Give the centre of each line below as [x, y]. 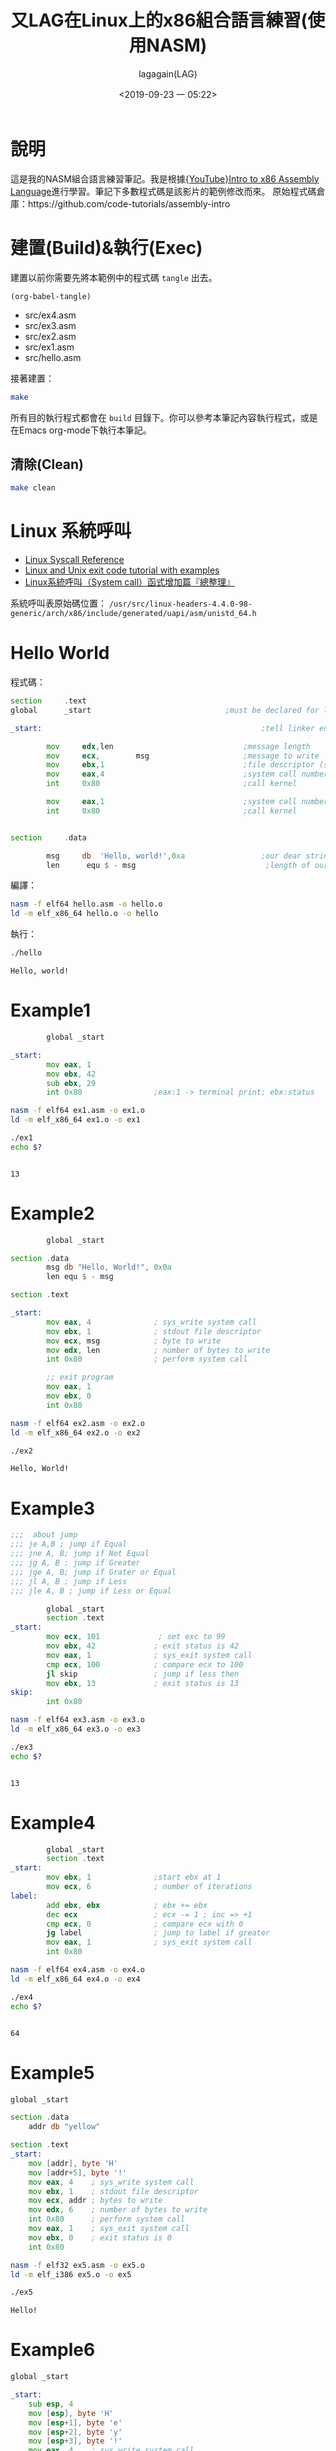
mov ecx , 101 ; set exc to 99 [136, 1637]
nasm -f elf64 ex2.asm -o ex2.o [77, 1423]
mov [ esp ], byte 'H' [71, 2413]
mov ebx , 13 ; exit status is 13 [143, 1683]
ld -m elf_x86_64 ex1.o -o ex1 [75, 1120]
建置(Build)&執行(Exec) [106, 247]
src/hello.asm [53, 357]
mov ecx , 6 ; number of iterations [149, 1887]
